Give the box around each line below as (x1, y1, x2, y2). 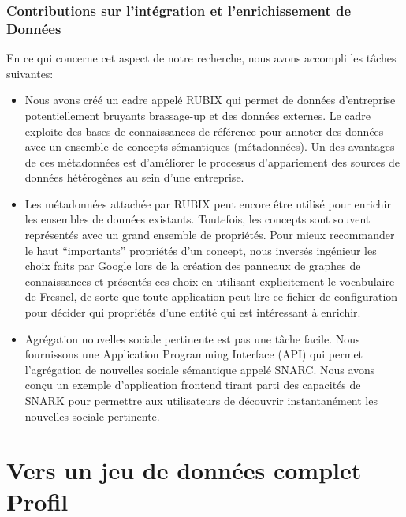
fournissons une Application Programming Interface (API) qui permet (24, 346, 363, 362)
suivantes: (6, 65, 54, 81)
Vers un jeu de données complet (6, 454, 362, 486)
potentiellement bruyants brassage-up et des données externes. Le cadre (24, 107, 371, 123)
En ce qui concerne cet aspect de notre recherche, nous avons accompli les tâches (6, 50, 397, 66)
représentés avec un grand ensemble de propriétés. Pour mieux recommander (24, 227, 395, 243)
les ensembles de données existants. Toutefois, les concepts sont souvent (24, 211, 371, 227)
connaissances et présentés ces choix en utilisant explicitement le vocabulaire (24, 272, 395, 289)
